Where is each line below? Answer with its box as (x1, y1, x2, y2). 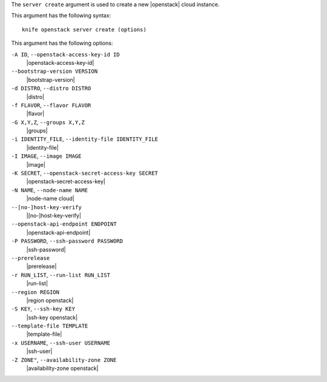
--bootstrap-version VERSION (11, 68, 98, 75)
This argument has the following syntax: (11, 12, 111, 19)
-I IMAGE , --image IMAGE (11, 152, 82, 160)
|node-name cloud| (26, 195, 75, 203)
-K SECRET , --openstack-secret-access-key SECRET (11, 170, 159, 177)
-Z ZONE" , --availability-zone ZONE (11, 356, 117, 363)
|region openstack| (26, 297, 74, 304)
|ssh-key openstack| (26, 313, 78, 321)
